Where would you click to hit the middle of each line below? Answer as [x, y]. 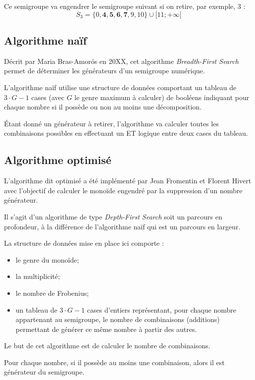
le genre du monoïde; [47, 259]
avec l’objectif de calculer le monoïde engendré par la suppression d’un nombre [123, 190]
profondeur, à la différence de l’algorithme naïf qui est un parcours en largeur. [122, 226]
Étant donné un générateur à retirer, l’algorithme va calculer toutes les [111, 123]
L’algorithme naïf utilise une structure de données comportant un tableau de [120, 87]
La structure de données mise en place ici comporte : [84, 243]
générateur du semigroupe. [44, 372]
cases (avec [48, 97]
